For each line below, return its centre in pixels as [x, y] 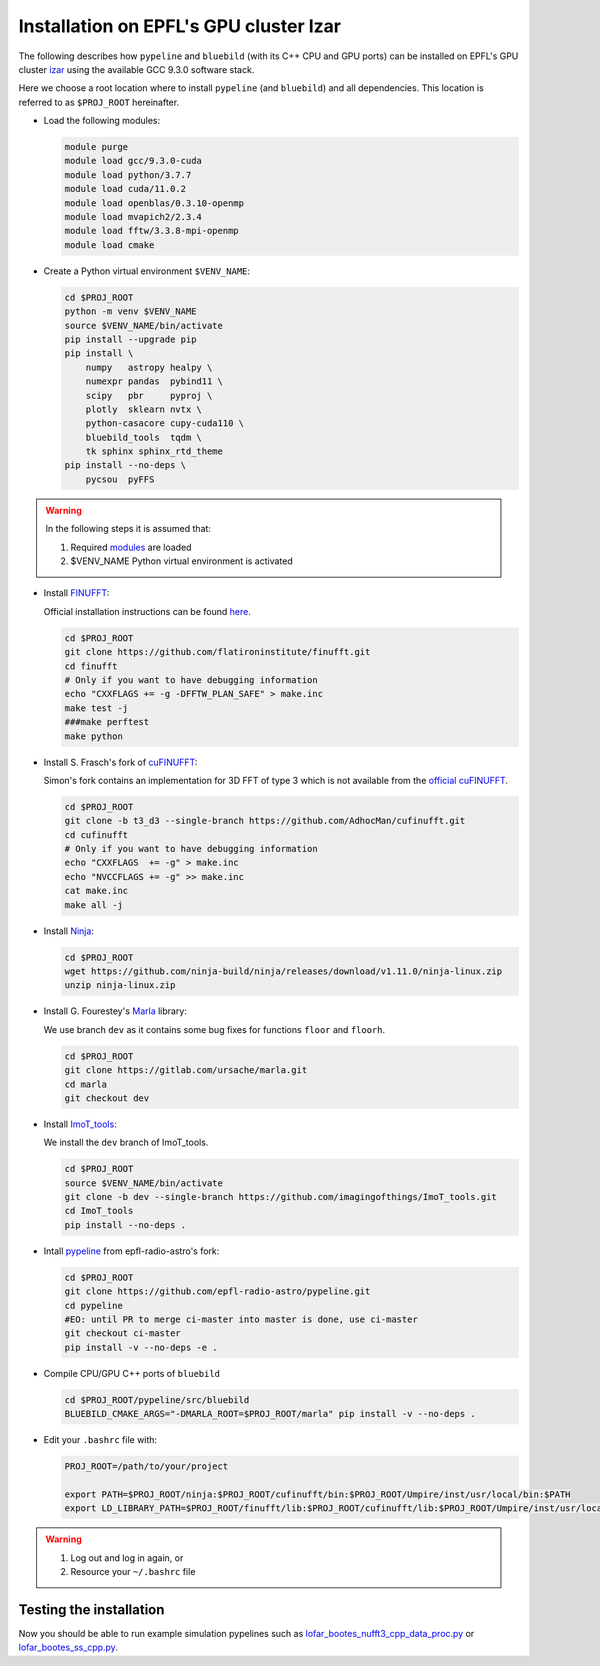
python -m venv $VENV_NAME [130, 311]
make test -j [96, 708]
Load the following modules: [101, 121]
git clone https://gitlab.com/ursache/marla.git [186, 1070]
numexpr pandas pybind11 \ [154, 381]
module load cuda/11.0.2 [125, 189]
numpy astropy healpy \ [149, 367]
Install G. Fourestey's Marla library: [115, 1011]
